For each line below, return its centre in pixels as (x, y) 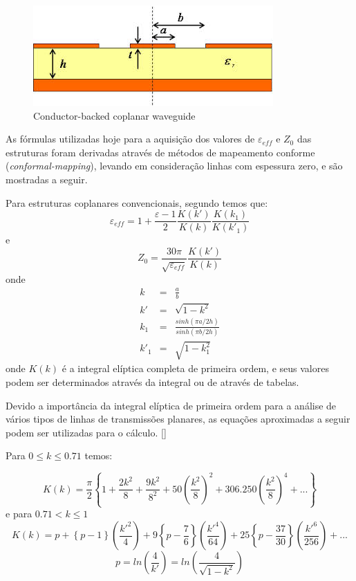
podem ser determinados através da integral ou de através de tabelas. (152, 382)
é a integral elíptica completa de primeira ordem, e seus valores (195, 368)
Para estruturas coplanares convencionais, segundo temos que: (137, 202)
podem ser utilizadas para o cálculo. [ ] (86, 432)
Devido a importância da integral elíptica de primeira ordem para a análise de (171, 405)
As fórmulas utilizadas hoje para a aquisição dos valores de (130, 139)
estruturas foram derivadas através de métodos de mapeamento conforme (160, 152)
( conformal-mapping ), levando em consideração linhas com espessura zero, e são (174, 166)
